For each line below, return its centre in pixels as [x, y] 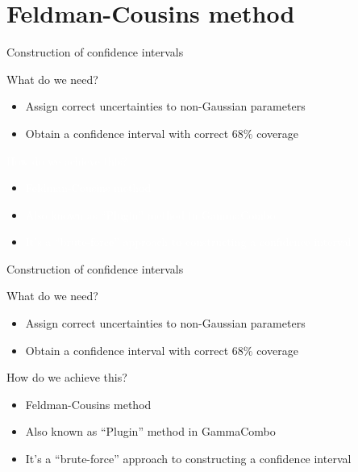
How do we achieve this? [67, 377]
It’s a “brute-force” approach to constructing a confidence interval [188, 459]
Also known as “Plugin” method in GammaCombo [150, 431]
